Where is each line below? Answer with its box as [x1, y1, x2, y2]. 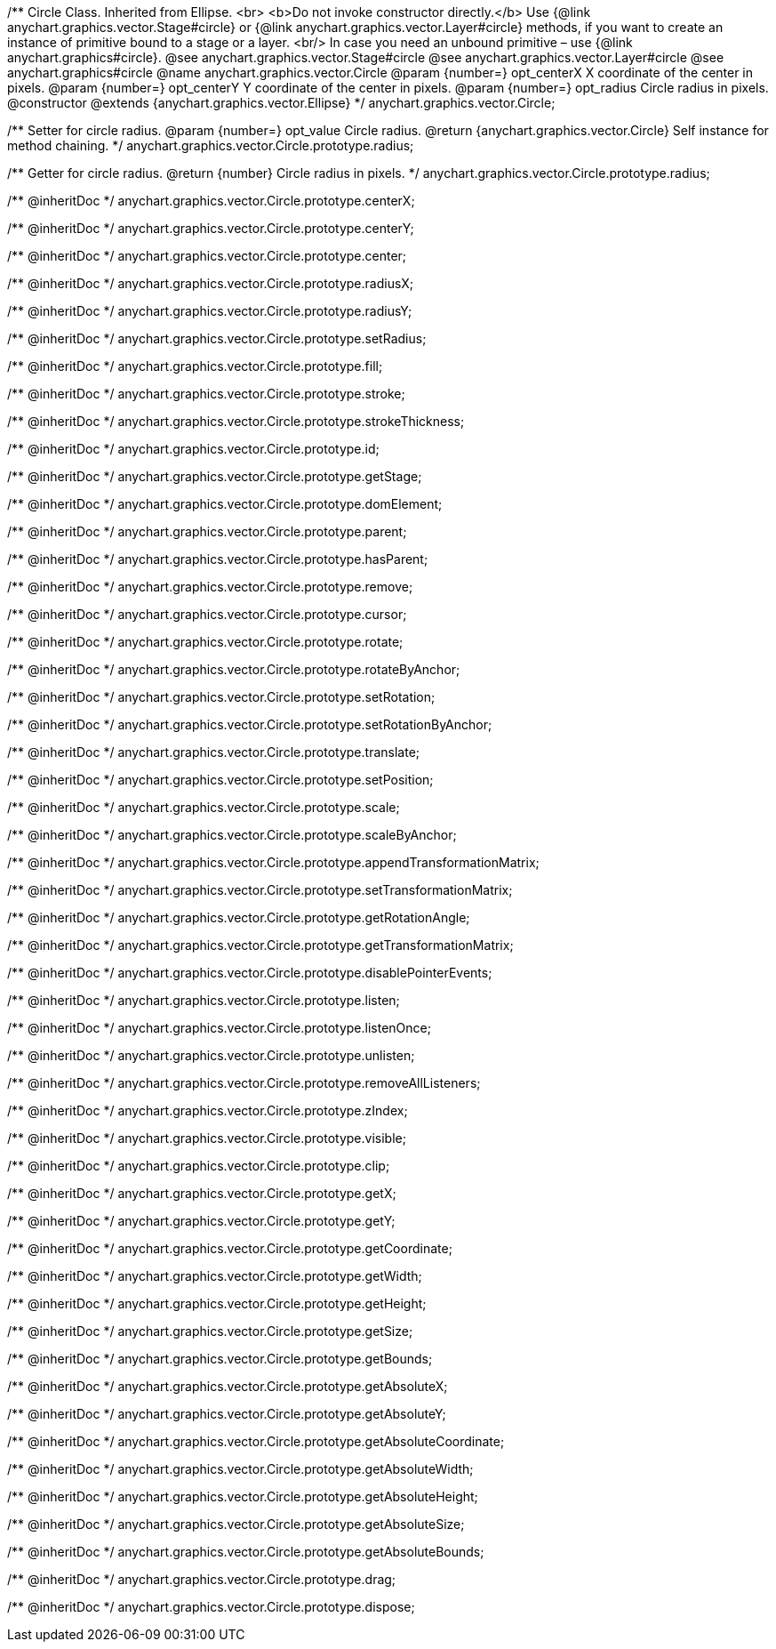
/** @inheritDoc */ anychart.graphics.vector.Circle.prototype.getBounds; [7, 1351, 433, 1366]
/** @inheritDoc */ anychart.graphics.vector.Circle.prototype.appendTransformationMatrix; [7, 855, 540, 870]
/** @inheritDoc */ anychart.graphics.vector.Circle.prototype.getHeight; [7, 1296, 427, 1311]
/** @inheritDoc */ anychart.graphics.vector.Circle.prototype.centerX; [7, 193, 415, 208]
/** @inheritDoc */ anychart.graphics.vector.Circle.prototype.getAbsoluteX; [7, 1379, 448, 1394]
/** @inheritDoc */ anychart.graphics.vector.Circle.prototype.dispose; [7, 1599, 415, 1614]
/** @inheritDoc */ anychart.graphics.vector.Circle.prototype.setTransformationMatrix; [7, 882, 513, 897]
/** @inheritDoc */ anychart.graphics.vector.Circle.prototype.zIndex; [7, 1103, 408, 1118]
